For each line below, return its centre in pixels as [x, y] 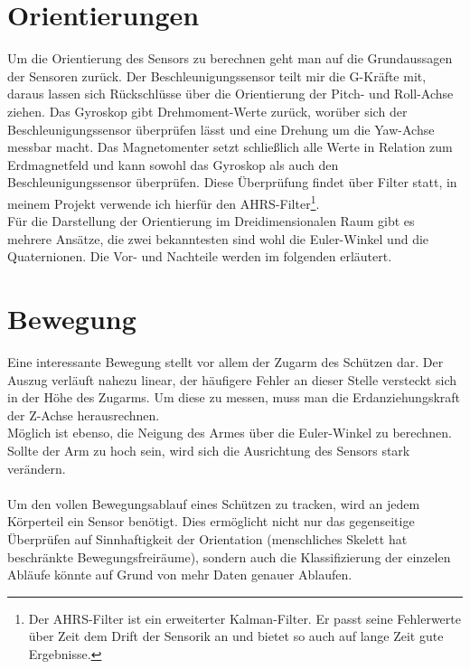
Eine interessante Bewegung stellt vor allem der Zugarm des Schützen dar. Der [226, 362]
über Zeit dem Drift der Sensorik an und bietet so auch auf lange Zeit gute [236, 636]
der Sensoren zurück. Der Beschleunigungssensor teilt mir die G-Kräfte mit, [217, 75]
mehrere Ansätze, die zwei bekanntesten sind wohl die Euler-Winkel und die [218, 238]
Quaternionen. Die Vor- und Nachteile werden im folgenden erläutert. [200, 256]
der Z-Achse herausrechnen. [84, 415]
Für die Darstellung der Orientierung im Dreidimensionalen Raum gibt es [211, 221]
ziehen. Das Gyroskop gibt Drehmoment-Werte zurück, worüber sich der [207, 111]
